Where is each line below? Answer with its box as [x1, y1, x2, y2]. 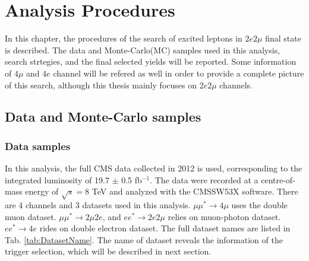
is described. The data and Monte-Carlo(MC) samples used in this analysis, [5, 43, 280, 56]
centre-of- [261, 173, 295, 186]
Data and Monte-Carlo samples [5, 107, 201, 126]
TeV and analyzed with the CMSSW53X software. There [92, 185, 298, 198]
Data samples [5, 138, 71, 153]
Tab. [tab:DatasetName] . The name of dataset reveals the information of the [5, 233, 283, 246]
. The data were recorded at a [150, 173, 258, 186]
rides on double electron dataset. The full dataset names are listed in [39, 222, 291, 234]
